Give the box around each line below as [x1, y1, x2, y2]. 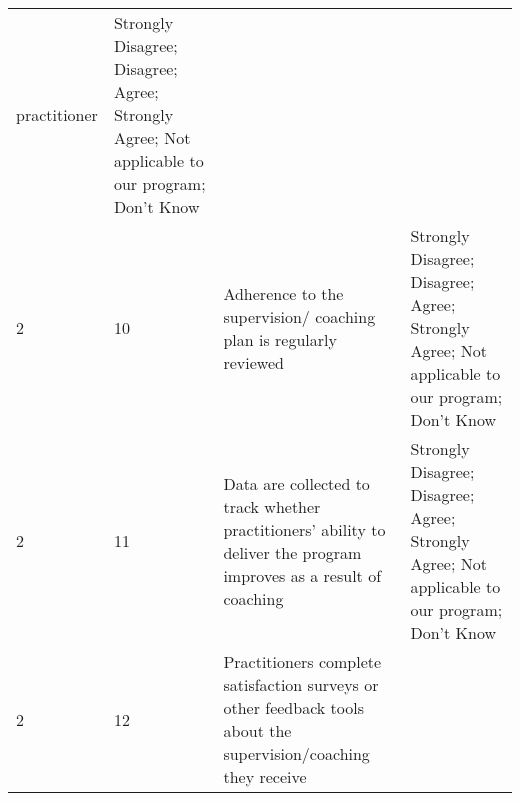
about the [223, 719, 292, 742]
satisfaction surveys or [223, 673, 379, 696]
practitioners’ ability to [223, 517, 386, 541]
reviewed [223, 350, 284, 374]
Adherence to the [223, 281, 344, 305]
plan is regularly [223, 327, 337, 351]
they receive [223, 765, 307, 788]
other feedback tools [223, 696, 364, 719]
